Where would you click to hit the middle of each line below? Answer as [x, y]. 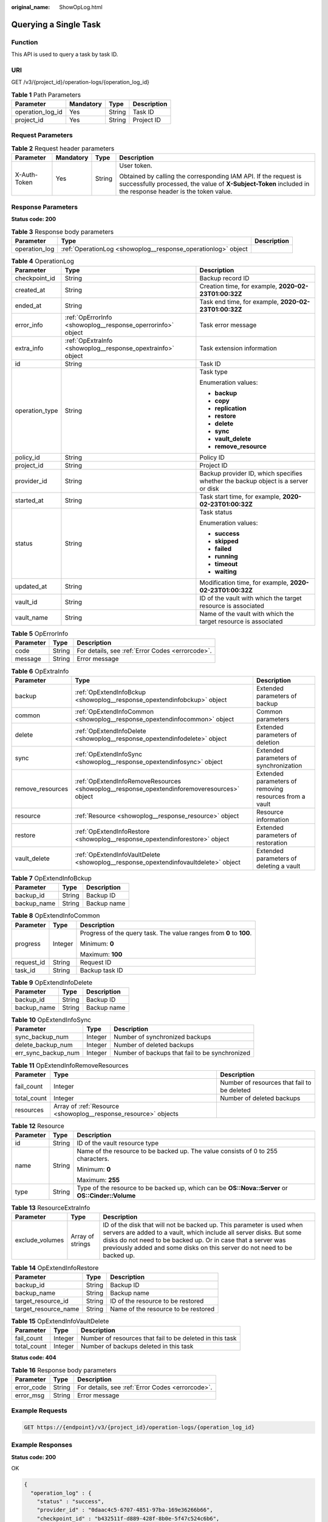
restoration [272, 843]
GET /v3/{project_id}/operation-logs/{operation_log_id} [80, 82]
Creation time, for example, [238, 286]
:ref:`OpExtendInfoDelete [111, 731]
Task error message [228, 325]
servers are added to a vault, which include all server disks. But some [202, 1233]
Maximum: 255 [98, 1180]
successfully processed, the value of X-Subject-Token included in [214, 184]
